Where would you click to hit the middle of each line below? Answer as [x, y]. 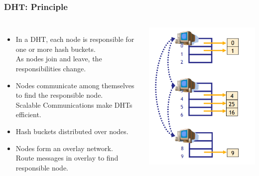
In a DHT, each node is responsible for [75, 39]
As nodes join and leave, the [59, 59]
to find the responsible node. [59, 95]
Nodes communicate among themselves [75, 85]
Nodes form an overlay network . [64, 148]
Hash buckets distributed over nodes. [72, 131]
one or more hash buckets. [56, 49]
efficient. [28, 114]
